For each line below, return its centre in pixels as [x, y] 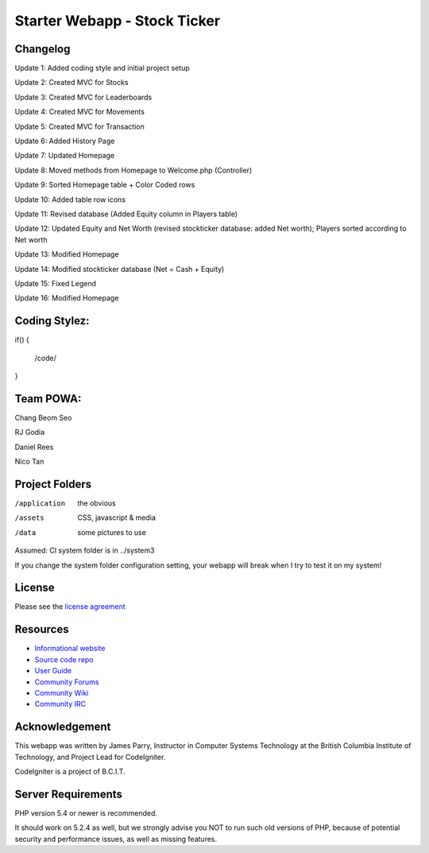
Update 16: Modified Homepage [67, 298]
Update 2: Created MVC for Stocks [71, 83]
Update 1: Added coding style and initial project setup [102, 68]
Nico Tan [29, 462]
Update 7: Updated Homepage [65, 156]
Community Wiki [62, 692]
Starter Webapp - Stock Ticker [118, 21]
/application [40, 503]
